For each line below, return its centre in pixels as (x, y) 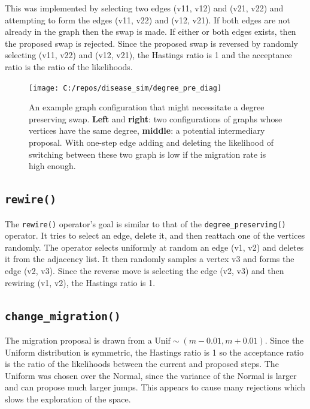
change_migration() (63, 316)
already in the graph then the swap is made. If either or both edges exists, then (151, 31)
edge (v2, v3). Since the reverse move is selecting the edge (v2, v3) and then (145, 270)
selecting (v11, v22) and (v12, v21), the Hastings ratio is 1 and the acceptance (148, 55)
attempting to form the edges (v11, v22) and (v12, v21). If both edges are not (148, 19)
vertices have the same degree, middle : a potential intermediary (147, 130)
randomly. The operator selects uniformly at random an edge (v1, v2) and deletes (154, 247)
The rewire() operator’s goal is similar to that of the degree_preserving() (145, 223)
